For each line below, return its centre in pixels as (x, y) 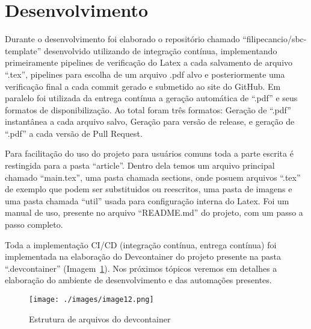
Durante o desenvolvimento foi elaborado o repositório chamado (122, 39)
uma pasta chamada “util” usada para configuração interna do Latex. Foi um (147, 200)
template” (23, 50)
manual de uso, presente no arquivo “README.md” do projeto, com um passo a (154, 212)
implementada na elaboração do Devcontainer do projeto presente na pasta (143, 256)
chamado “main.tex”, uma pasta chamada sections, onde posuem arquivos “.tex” (153, 177)
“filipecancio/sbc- (275, 39)
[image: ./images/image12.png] (91, 299)
